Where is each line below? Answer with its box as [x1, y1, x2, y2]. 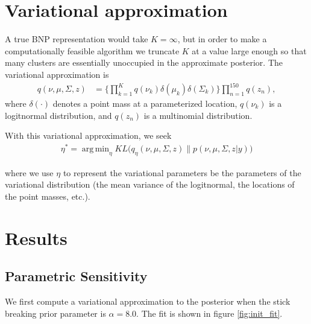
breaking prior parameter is [5, 307, 106, 319]
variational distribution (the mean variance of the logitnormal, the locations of [5, 178, 295, 191]
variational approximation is [5, 68, 109, 80]
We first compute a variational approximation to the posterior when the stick [5, 295, 291, 308]
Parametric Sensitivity [5, 267, 148, 285]
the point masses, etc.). [5, 189, 90, 202]
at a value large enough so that [192, 44, 307, 57]
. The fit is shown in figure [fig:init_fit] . [136, 307, 283, 319]
